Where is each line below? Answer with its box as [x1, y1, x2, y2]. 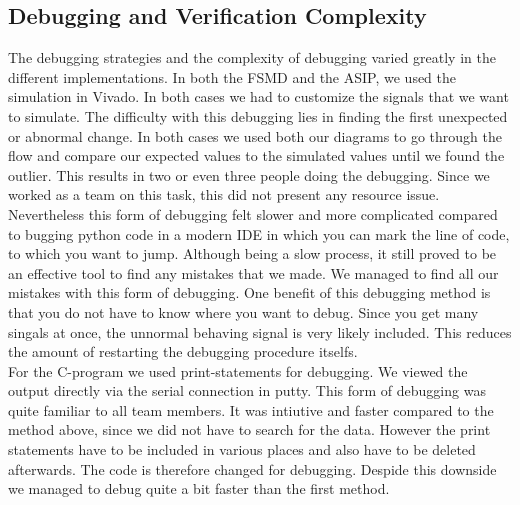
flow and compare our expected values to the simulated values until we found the [8, 145, 505, 166]
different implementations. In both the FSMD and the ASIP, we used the [8, 66, 457, 87]
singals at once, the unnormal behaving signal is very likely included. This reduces [8, 321, 512, 342]
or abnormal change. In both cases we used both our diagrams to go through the [8, 125, 503, 146]
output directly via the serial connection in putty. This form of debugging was [8, 380, 486, 401]
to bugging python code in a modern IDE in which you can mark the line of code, [8, 223, 510, 244]
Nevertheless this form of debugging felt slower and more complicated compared [8, 203, 498, 224]
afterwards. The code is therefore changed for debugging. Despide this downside [8, 458, 497, 479]
